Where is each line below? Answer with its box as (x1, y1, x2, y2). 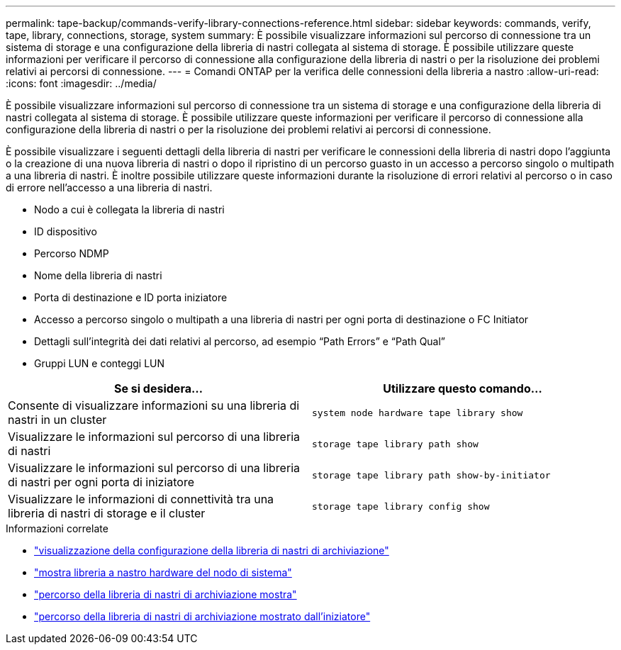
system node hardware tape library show (312, 407, 523, 418)
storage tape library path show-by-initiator (312, 469, 551, 481)
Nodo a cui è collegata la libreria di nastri (34, 203, 225, 215)
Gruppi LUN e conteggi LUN (34, 357, 165, 369)
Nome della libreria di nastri (34, 269, 162, 281)
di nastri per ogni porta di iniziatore (8, 475, 195, 489)
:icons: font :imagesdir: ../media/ (6, 77, 157, 89)
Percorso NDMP (34, 247, 109, 259)
